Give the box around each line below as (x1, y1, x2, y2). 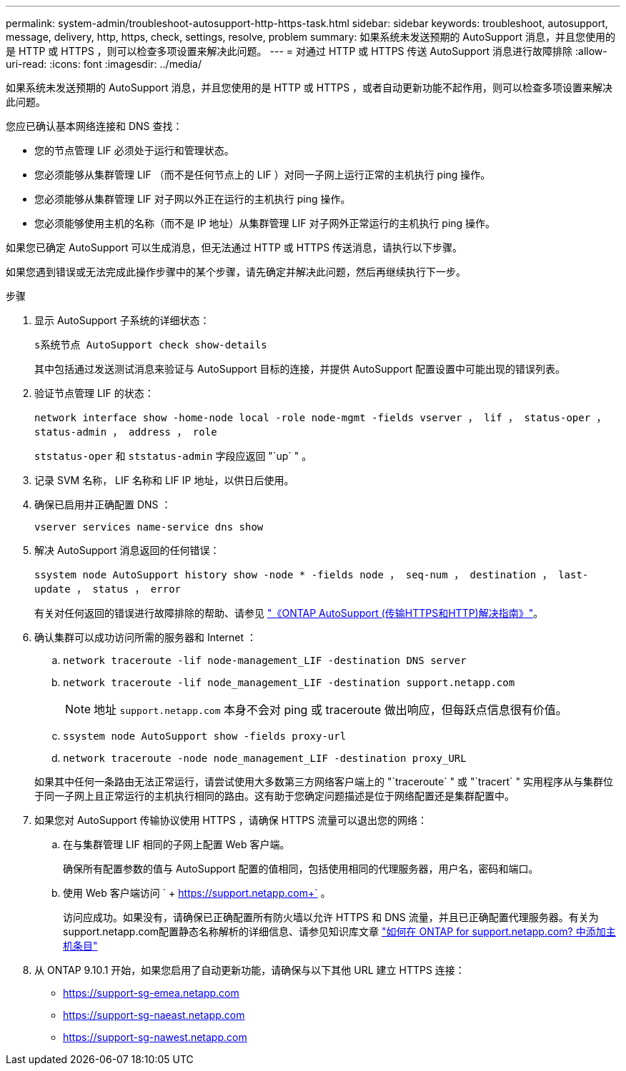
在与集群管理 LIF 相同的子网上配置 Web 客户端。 (63, 838, 290, 850)
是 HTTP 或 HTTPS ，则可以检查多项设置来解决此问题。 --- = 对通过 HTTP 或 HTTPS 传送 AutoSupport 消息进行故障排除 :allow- (6, 45, 607, 57)
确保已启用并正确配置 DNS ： (34, 498, 172, 511)
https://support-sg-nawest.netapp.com (63, 1031, 247, 1043)
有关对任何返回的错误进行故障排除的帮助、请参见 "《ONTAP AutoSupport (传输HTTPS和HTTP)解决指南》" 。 (34, 607, 544, 619)
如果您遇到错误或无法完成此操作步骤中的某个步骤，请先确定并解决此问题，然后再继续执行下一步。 (6, 266, 466, 278)
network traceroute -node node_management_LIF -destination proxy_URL (63, 753, 467, 764)
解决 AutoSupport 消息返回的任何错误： (34, 544, 220, 556)
